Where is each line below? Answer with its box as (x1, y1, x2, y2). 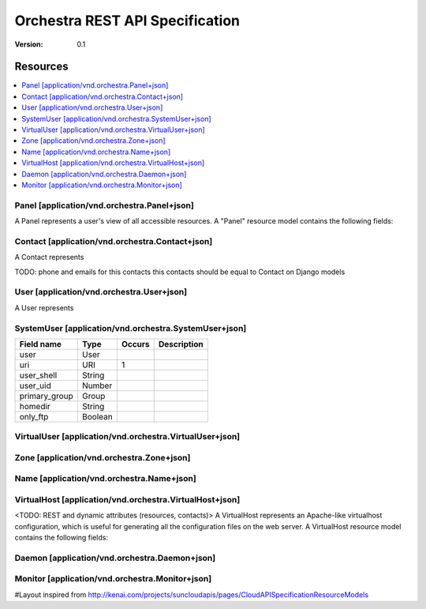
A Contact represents (14, 253, 84, 262)
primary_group (19, 390, 74, 401)
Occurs (121, 338, 150, 349)
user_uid (19, 380, 51, 391)
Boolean (81, 411, 114, 422)
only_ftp (19, 411, 49, 422)
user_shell (19, 370, 58, 381)
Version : (14, 39, 43, 49)
